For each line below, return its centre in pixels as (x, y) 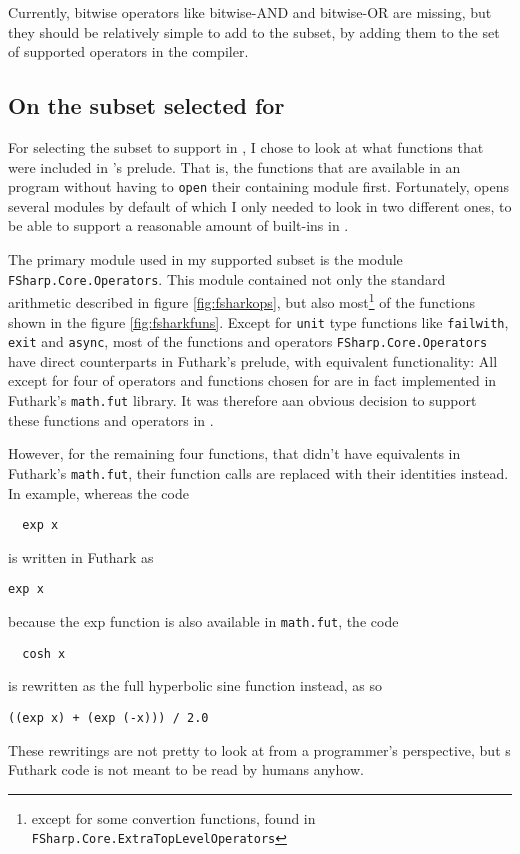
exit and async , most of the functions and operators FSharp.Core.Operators (248, 341)
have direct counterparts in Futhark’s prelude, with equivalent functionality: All (253, 360)
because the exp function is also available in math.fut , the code (203, 621)
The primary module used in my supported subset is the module (205, 259)
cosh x (44, 653)
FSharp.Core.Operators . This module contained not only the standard (227, 278)
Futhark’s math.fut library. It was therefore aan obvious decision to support (242, 400)
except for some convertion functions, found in (173, 817)
